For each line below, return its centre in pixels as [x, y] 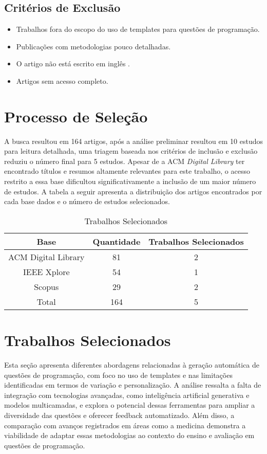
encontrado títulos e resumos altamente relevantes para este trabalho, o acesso [127, 171]
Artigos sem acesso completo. [62, 80]
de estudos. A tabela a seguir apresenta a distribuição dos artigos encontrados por [133, 191]
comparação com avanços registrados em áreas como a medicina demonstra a [125, 425]
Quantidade [117, 241]
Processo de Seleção [76, 116]
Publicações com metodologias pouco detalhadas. [93, 46]
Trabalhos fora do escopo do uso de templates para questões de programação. [138, 29]
